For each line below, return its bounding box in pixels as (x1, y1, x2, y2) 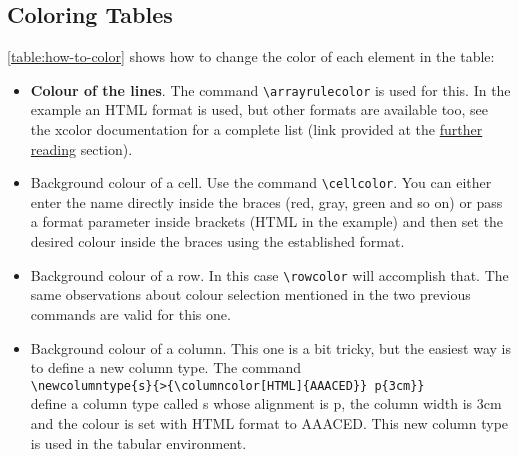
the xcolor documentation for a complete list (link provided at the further (30, 119, 483, 140)
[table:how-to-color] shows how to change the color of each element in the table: (7, 46, 495, 67)
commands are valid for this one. (30, 303, 231, 324)
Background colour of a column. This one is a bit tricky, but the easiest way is (30, 337, 511, 358)
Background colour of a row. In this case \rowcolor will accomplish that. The (30, 264, 509, 285)
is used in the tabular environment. (30, 432, 247, 453)
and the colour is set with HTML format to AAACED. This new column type (30, 412, 509, 433)
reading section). (30, 138, 133, 159)
